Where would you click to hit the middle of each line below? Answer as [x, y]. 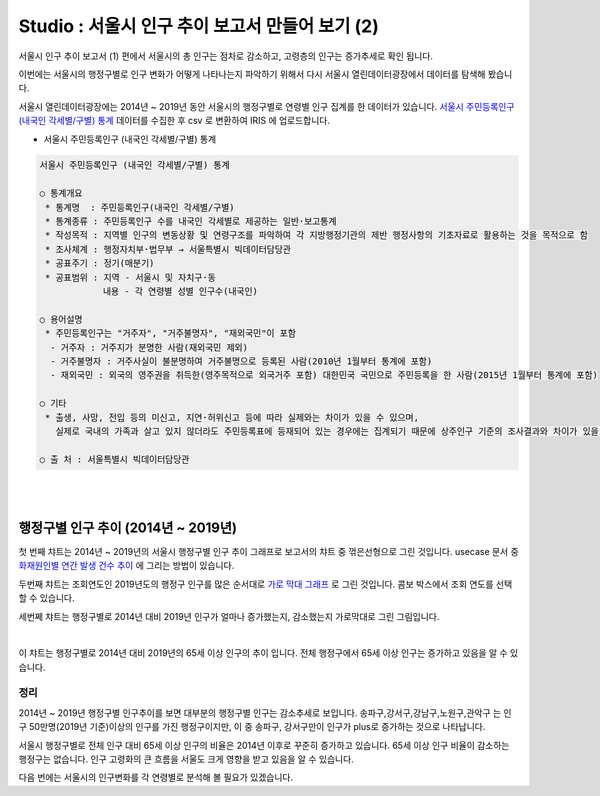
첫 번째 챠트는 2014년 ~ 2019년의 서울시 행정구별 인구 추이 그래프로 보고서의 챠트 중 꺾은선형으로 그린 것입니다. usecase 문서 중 [268, 551]
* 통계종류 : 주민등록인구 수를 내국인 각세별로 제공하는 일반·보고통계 [191, 221]
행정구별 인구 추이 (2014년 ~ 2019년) [127, 527]
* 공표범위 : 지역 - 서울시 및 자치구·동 [131, 277]
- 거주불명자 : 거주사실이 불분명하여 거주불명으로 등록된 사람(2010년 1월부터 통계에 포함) [241, 361]
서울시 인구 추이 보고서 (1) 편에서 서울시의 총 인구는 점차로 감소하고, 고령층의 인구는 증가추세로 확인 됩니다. [226, 56]
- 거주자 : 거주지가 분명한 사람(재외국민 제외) [149, 347]
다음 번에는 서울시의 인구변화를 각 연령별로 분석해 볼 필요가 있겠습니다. [156, 777]
